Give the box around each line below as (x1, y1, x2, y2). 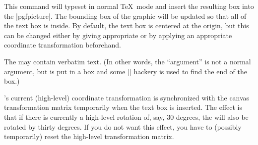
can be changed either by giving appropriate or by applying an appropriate (4, 30, 232, 40)
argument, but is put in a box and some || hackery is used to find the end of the (4, 66, 247, 76)
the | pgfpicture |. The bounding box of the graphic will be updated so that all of (4, 10, 247, 21)
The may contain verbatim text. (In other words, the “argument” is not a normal (4, 56, 251, 66)
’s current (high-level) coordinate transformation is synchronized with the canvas (4, 92, 250, 102)
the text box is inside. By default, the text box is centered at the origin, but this (4, 20, 249, 31)
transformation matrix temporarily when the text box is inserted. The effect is (4, 102, 243, 112)
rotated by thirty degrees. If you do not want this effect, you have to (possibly (4, 121, 242, 132)
